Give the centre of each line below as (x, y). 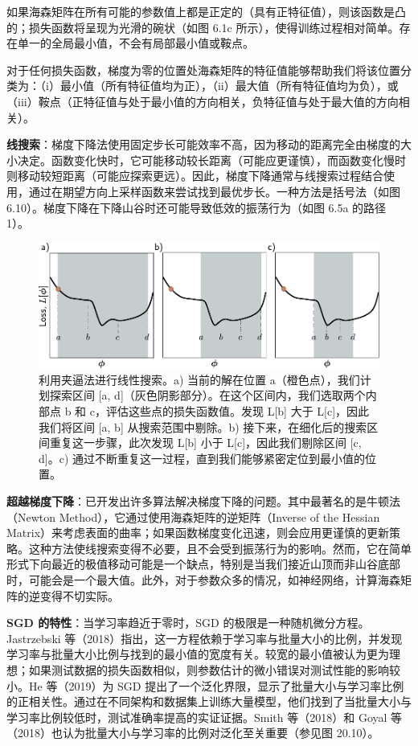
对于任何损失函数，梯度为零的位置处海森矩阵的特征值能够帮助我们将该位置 (203, 70)
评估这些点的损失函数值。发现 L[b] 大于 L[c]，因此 (238, 411)
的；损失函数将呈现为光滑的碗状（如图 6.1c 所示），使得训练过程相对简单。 (203, 27)
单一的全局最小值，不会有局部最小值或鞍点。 (135, 43)
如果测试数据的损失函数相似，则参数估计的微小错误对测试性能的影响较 (214, 669)
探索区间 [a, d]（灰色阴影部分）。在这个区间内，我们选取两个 (207, 395)
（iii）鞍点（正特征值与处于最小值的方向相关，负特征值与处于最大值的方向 (203, 101)
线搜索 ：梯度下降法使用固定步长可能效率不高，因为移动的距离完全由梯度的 (203, 144)
